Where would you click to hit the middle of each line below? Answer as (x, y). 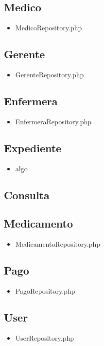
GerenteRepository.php (50, 74)
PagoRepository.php (45, 290)
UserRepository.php (45, 337)
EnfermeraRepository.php (53, 121)
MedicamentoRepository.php (58, 244)
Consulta (27, 195)
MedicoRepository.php (49, 28)
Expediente (33, 148)
